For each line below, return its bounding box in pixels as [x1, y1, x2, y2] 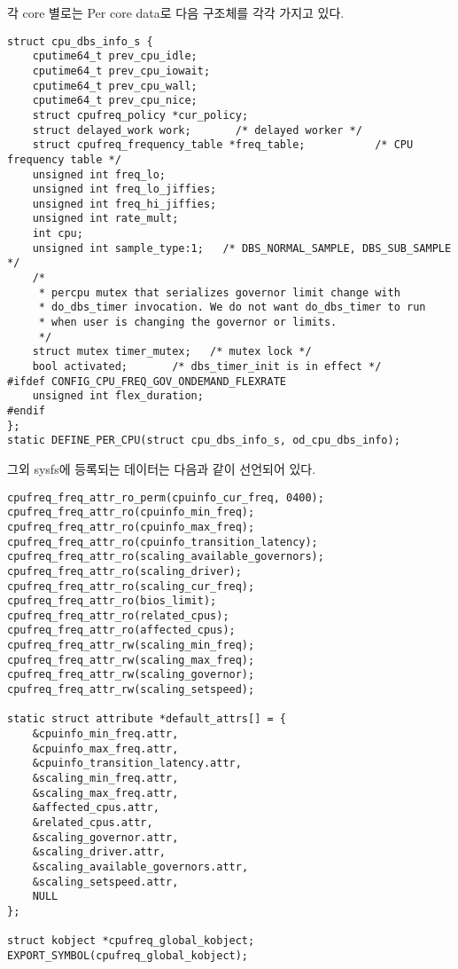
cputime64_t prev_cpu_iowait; [32, 64, 211, 77]
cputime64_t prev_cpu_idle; [32, 50, 198, 63]
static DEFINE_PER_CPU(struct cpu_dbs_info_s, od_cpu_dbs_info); [7, 434, 400, 447]
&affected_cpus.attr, [32, 801, 159, 815]
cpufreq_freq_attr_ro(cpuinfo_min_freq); [7, 506, 255, 519]
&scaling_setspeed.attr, [32, 875, 179, 888]
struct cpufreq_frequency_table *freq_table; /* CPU [32, 138, 414, 152]
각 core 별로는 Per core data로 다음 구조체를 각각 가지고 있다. [7, 4, 345, 21]
